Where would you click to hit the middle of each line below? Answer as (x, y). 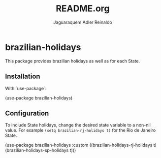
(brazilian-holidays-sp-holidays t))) (41, 150)
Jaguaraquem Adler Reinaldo (83, 22)
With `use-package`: (26, 88)
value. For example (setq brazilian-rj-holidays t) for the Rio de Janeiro (80, 130)
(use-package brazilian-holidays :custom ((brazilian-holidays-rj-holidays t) (81, 145)
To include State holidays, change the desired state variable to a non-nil (78, 125)
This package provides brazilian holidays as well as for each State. (73, 61)
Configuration (27, 113)
